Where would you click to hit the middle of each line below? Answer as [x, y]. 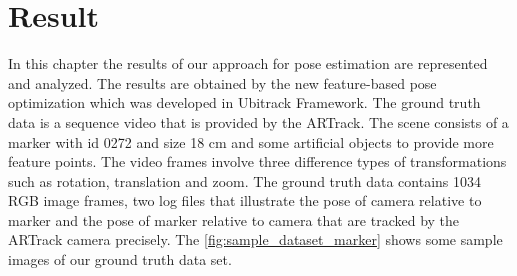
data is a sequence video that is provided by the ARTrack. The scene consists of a [258, 121]
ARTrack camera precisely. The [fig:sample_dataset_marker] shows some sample [255, 239]
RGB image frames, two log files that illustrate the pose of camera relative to [245, 200]
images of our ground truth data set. [120, 259]
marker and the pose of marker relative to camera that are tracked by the [234, 219]
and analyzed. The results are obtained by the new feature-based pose [222, 82]
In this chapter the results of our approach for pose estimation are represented [248, 63]
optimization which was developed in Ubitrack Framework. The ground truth [244, 102]
